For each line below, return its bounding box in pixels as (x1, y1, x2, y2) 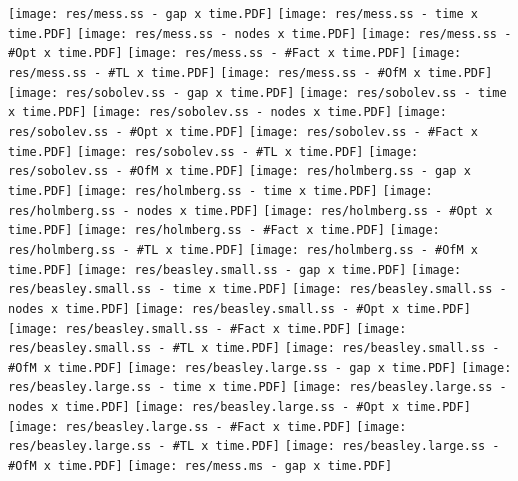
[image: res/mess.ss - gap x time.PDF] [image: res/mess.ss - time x (8, 7, 478, 21)
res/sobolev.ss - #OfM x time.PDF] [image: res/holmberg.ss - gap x (8, 164, 471, 179)
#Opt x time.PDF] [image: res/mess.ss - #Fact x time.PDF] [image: (8, 46, 462, 61)
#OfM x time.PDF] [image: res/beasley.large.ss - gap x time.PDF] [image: (8, 360, 512, 375)
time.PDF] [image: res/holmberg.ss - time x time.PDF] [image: (8, 183, 433, 198)
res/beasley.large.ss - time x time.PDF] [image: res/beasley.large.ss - (8, 380, 507, 395)
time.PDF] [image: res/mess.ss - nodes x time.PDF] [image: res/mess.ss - (8, 26, 512, 41)
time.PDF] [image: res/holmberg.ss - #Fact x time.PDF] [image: (8, 223, 440, 238)
